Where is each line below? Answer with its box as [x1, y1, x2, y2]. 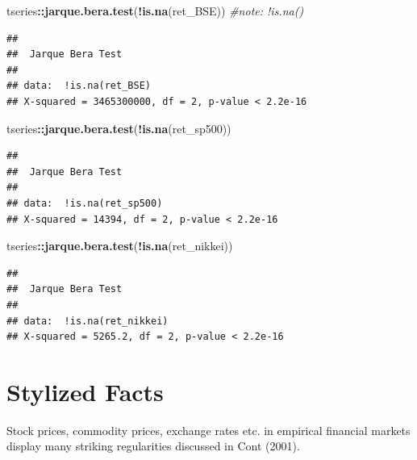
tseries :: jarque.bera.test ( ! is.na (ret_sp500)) [6, 119, 231, 136]
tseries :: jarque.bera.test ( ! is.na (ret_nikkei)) [6, 237, 233, 254]
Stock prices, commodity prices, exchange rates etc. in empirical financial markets [6, 421, 411, 438]
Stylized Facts [6, 374, 164, 408]
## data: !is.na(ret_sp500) [6, 197, 163, 209]
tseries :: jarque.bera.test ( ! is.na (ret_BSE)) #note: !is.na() [6, 2, 304, 19]
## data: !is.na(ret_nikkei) [6, 315, 169, 327]
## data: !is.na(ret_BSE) [6, 80, 151, 92]
